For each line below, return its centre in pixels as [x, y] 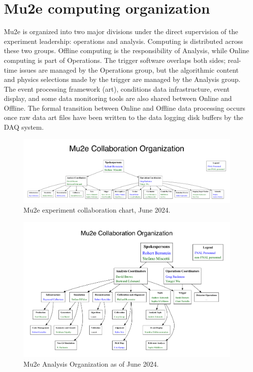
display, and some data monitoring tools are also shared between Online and [118, 98]
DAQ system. [24, 127]
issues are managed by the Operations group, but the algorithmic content [129, 69]
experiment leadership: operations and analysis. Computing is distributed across [124, 41]
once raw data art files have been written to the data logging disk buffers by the [124, 117]
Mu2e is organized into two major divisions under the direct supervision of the [121, 31]
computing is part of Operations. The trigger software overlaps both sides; [115, 60]
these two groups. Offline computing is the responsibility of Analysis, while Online [127, 50]
